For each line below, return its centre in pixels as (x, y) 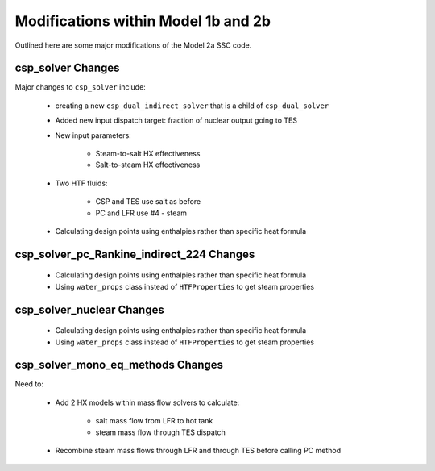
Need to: (29, 384)
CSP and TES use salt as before (148, 202)
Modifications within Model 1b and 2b (143, 21)
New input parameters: (93, 135)
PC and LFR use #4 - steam (141, 213)
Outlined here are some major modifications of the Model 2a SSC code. (133, 45)
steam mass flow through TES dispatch (160, 432)
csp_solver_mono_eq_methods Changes (119, 365)
